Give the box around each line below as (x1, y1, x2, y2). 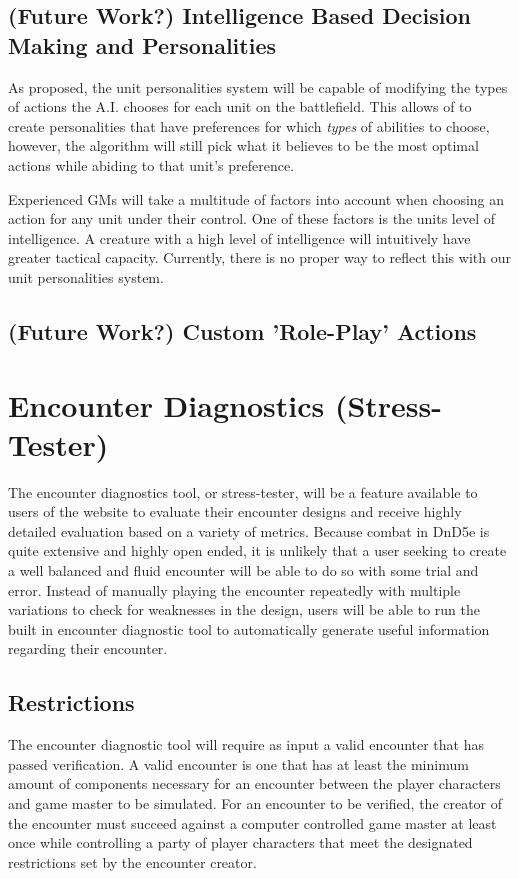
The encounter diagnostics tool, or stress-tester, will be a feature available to (8, 481, 478, 502)
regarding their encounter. (8, 638, 168, 659)
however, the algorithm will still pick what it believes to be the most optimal (8, 135, 479, 156)
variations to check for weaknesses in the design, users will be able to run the (8, 599, 480, 620)
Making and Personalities (8, 29, 276, 60)
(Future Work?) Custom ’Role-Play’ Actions (8, 315, 477, 346)
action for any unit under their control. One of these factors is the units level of (8, 208, 496, 229)
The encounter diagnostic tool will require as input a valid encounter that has (8, 734, 485, 755)
